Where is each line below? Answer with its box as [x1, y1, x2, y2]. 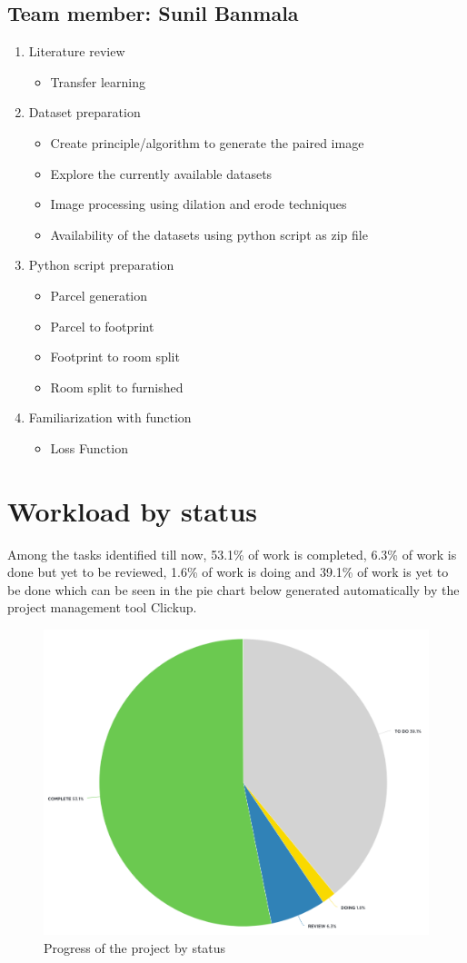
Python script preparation [28, 255, 174, 274]
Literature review [28, 42, 125, 61]
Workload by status [7, 491, 257, 529]
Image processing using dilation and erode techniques [50, 194, 347, 213]
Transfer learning [50, 72, 146, 91]
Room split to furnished [50, 377, 184, 396]
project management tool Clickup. [7, 598, 197, 617]
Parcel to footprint [50, 316, 154, 335]
